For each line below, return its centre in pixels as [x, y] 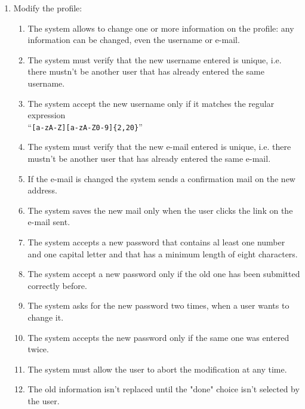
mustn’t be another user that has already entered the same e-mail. [149, 158]
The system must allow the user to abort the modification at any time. [157, 369]
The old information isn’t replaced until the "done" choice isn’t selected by [164, 389]
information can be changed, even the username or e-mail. [134, 40]
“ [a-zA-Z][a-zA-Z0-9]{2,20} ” [85, 126]
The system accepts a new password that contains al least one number [156, 242]
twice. [38, 349]
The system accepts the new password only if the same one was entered [158, 337]
